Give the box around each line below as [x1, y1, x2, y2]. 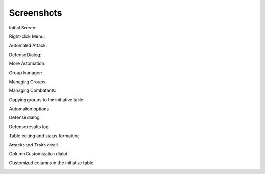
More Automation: [9, 60, 46, 66]
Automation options [9, 106, 49, 112]
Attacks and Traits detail [9, 142, 58, 147]
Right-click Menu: [9, 33, 45, 39]
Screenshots [9, 7, 62, 18]
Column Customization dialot [9, 151, 68, 157]
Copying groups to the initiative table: [9, 96, 85, 103]
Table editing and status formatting [9, 133, 80, 139]
